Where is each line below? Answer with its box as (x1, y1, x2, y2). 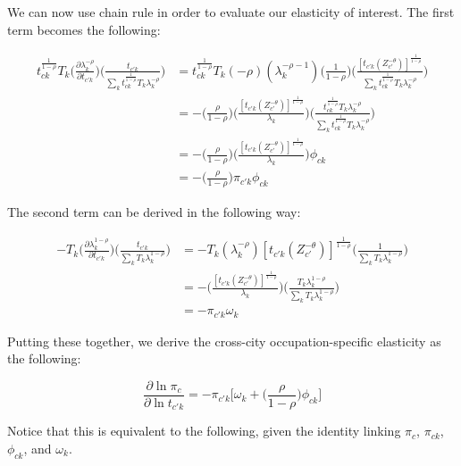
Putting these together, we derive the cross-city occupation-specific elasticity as (7, 331, 441, 350)
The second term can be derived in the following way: (7, 203, 301, 221)
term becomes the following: (7, 20, 161, 38)
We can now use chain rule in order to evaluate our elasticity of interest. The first (7, 3, 455, 21)
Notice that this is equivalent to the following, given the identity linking (7, 421, 401, 440)
